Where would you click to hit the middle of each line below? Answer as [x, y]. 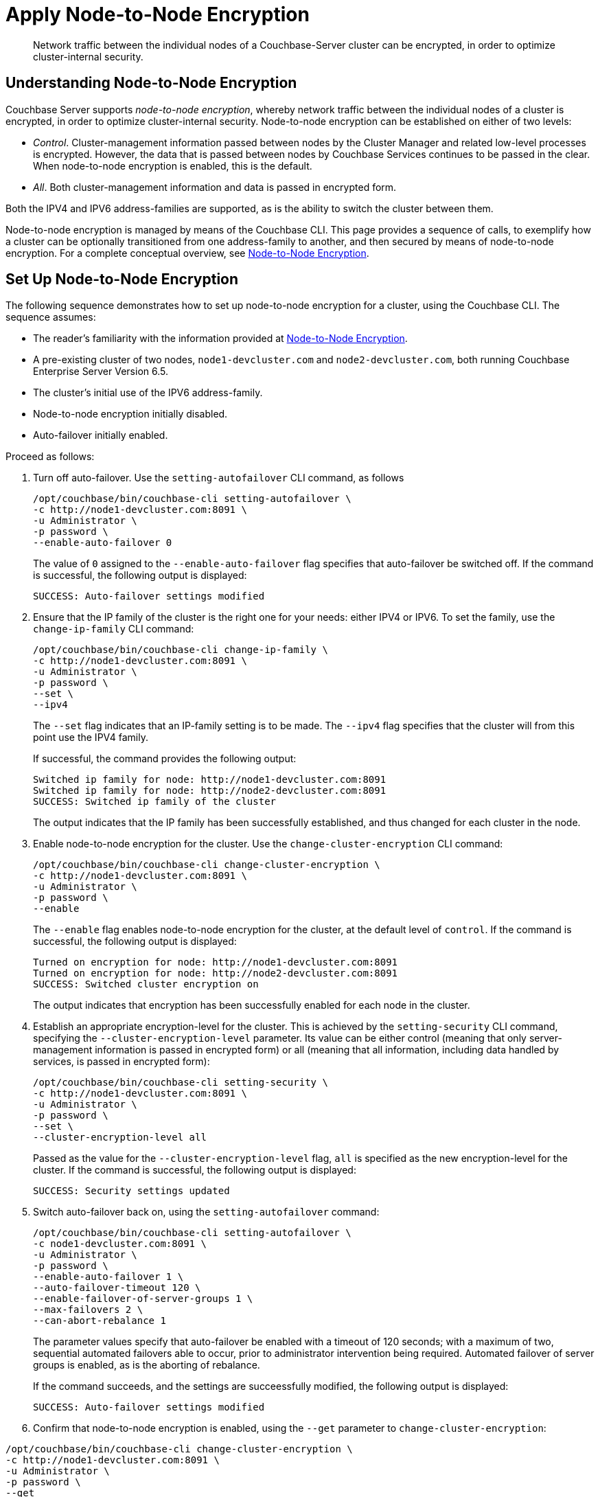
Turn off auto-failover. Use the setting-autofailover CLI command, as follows [219, 478]
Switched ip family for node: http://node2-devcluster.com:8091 [210, 791]
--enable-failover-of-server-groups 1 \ [143, 1299]
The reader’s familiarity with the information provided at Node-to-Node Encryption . [220, 339]
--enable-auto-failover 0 [103, 543]
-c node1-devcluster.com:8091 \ [120, 1244]
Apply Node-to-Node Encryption [158, 14]
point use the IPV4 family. [91, 738]
